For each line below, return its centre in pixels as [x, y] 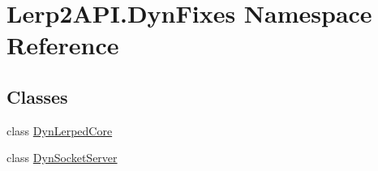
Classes [37, 96]
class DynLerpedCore [60, 130]
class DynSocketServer [62, 158]
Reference [63, 45]
